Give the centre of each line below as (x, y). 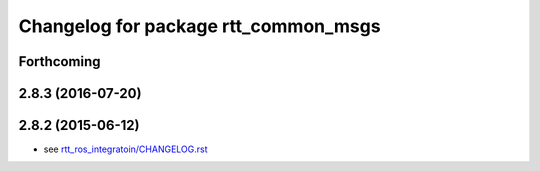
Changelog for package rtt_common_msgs (199, 26)
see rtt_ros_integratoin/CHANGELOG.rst (126, 149)
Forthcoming (59, 61)
